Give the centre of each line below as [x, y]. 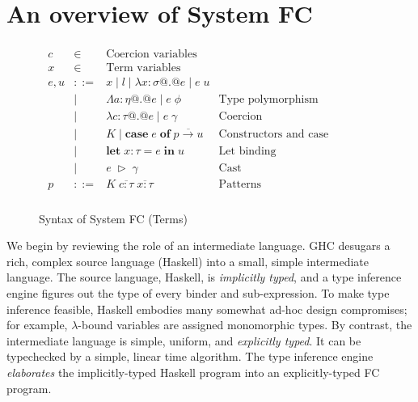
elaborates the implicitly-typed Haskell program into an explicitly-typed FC [193, 372]
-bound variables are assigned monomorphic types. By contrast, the [245, 325]
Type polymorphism [268, 100]
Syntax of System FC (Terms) [113, 218]
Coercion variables [152, 55]
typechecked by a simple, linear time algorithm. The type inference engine [190, 356]
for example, [37, 325]
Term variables [144, 68]
